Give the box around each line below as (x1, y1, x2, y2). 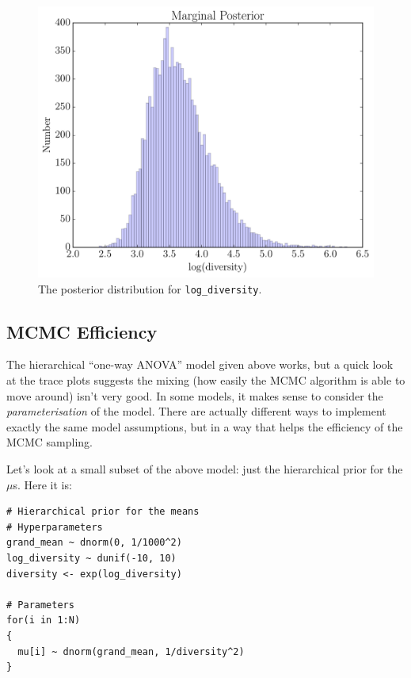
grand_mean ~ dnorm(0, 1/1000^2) (6, 537, 182, 549)
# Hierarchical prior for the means (6, 506, 200, 518)
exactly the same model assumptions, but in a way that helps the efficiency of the (6, 418, 403, 435)
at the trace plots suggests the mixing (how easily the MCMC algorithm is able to (6, 372, 405, 389)
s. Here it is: (13, 476, 72, 492)
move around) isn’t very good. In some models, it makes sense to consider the (6, 387, 383, 404)
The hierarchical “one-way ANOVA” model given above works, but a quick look (6, 356, 394, 373)
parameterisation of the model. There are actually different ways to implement (6, 403, 386, 419)
